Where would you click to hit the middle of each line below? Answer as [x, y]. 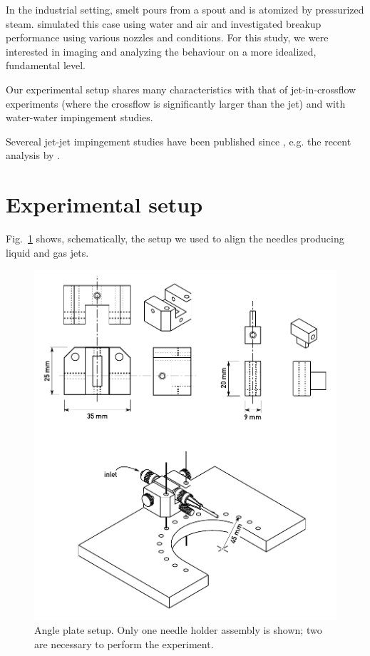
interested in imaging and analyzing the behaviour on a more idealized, [161, 51]
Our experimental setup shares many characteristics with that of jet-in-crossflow [181, 89]
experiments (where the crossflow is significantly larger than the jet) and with [176, 103]
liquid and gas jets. [47, 252]
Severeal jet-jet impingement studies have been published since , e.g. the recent [179, 141]
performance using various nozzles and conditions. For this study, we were [167, 37]
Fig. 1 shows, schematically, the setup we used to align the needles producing [175, 239]
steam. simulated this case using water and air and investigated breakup [164, 23]
